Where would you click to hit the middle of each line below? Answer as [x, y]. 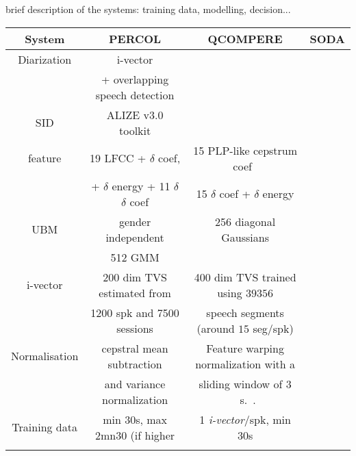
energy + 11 [141, 186]
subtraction [135, 364]
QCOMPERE [245, 38]
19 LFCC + [118, 158]
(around [216, 328]
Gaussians [245, 237]
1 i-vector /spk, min [245, 419]
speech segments [245, 312]
